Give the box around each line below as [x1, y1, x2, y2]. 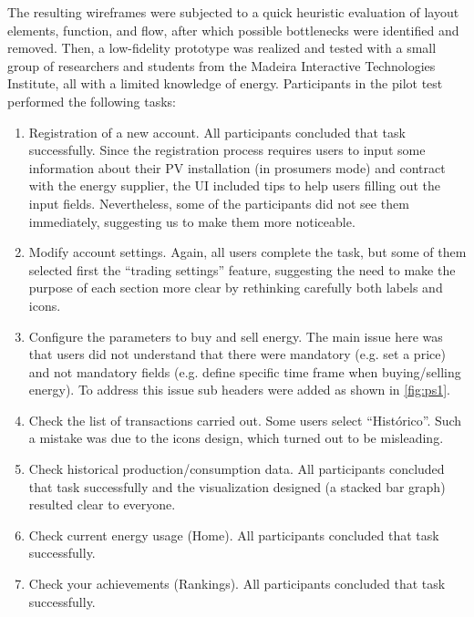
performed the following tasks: [7, 91, 176, 110]
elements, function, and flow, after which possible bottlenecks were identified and [7, 20, 459, 39]
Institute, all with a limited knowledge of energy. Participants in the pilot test [7, 74, 443, 93]
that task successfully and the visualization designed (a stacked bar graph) [28, 477, 446, 496]
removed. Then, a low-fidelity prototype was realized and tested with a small [7, 38, 437, 57]
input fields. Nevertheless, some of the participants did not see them [28, 193, 409, 212]
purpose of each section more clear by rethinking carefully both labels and [28, 278, 443, 297]
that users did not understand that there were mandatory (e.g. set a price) [28, 344, 446, 364]
